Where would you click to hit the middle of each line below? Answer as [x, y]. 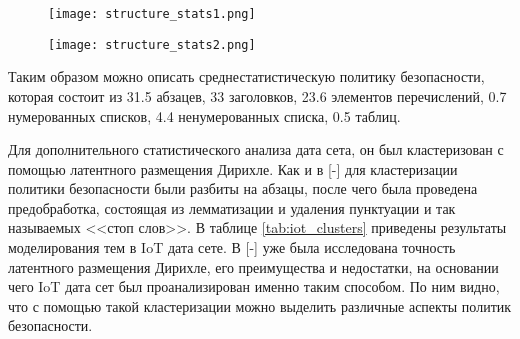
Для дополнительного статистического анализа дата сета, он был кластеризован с [256, 149]
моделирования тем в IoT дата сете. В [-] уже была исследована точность [232, 247]
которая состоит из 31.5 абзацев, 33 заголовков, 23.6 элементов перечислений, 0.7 [257, 95]
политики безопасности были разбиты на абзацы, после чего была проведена [243, 188]
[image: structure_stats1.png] [152, 14]
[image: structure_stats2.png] [152, 44]
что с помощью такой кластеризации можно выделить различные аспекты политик [260, 305]
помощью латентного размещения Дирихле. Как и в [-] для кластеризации [233, 168]
